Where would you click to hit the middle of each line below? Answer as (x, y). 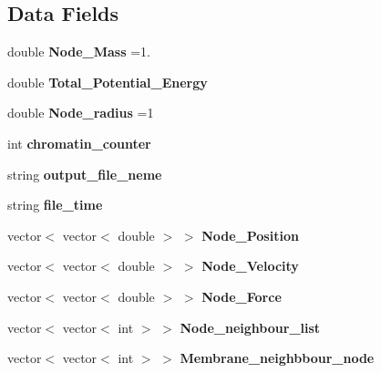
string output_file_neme (85, 174)
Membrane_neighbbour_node (277, 358)
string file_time (55, 205)
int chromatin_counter (79, 143)
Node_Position (250, 235)
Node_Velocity (250, 266)
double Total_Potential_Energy (108, 82)
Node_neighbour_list (250, 327)
